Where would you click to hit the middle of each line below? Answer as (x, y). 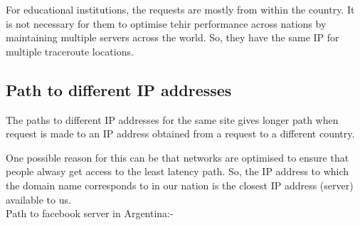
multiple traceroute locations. (70, 51)
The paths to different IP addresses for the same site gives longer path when (172, 119)
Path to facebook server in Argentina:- (90, 213)
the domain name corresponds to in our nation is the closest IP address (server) (180, 185)
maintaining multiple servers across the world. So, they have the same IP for (173, 37)
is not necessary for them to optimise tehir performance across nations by (166, 23)
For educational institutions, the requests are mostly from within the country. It (180, 9)
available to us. (38, 199)
